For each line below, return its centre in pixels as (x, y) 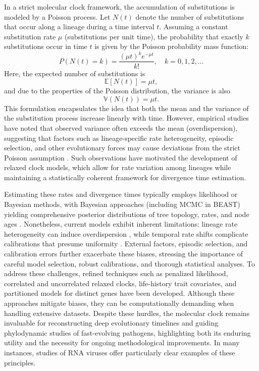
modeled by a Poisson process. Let (57, 16)
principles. (20, 362)
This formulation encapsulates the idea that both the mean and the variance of (126, 108)
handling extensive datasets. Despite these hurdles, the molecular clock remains (127, 313)
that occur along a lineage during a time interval (79, 26)
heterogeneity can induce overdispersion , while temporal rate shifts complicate (126, 233)
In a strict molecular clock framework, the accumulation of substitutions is (119, 7)
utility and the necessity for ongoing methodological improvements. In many (122, 342)
